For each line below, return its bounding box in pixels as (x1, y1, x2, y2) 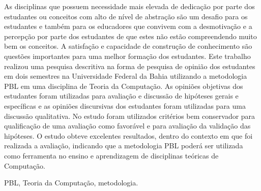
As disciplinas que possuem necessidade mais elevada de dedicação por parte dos (4, 1, 255, 11)
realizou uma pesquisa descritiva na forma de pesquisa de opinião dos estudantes (4, 60, 255, 71)
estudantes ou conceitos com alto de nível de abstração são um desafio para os (4, 11, 248, 21)
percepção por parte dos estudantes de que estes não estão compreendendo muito (4, 30, 257, 41)
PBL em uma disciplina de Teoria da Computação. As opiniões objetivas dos (4, 80, 243, 91)
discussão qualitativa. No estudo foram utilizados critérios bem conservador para (4, 110, 255, 121)
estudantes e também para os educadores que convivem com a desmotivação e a (4, 21, 252, 31)
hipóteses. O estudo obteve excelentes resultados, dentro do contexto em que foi (4, 130, 253, 141)
